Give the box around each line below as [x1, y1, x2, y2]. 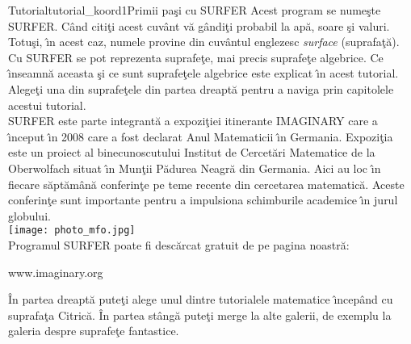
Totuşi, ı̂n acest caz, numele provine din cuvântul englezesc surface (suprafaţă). [8, 33, 400, 50]
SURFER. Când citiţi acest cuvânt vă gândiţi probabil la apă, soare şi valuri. [8, 17, 390, 34]
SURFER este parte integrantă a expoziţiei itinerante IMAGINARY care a [8, 112, 378, 129]
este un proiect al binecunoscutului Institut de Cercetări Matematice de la [8, 144, 375, 161]
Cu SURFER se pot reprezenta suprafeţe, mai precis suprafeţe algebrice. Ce [8, 48, 384, 65]
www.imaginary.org [8, 263, 103, 280]
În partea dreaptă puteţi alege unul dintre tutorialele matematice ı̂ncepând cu [8, 291, 393, 308]
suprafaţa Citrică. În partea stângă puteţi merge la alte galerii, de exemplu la [8, 306, 392, 323]
